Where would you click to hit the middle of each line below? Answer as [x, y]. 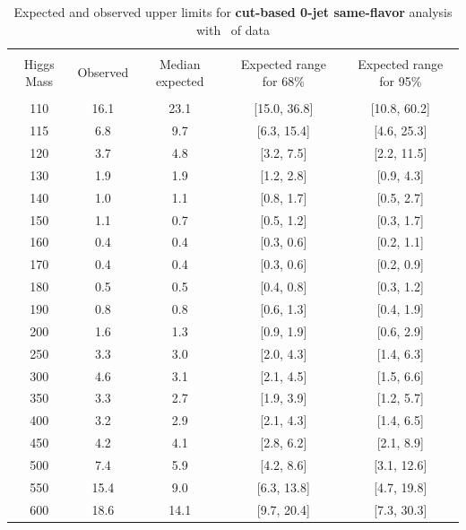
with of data [233, 29]
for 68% [283, 81]
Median [180, 63]
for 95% [401, 81]
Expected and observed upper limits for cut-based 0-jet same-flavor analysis [233, 12]
